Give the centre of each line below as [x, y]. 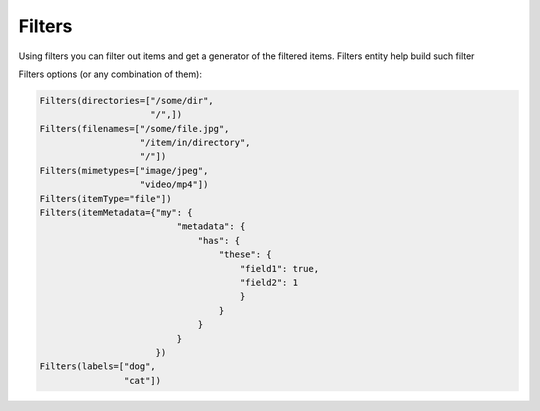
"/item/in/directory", [195, 143]
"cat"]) [142, 380]
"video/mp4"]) [174, 184]
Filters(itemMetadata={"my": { [116, 213]
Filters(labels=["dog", [98, 366]
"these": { [245, 254]
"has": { [218, 240]
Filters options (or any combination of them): [110, 74]
